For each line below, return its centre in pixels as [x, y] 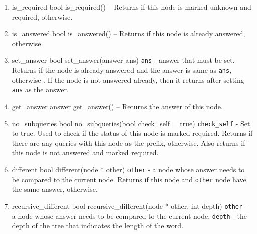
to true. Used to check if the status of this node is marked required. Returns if [132, 133]
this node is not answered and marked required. [85, 153]
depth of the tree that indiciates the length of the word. [98, 226]
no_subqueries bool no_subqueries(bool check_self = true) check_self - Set [131, 123]
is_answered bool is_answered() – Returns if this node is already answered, [128, 33]
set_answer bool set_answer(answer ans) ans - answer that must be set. [123, 60]
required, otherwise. [42, 16]
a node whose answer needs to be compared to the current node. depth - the [129, 216]
